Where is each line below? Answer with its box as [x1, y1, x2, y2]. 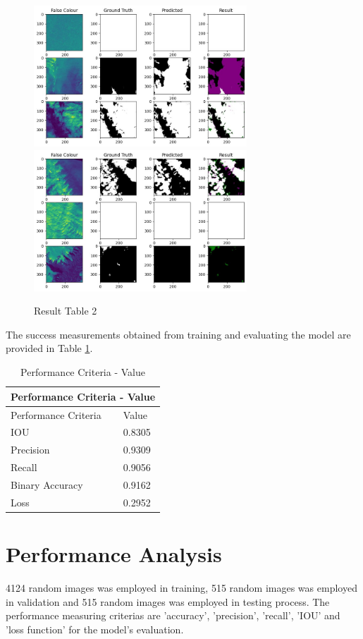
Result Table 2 [34, 303, 97, 318]
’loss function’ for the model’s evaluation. [6, 621, 184, 636]
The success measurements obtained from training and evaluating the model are [6, 327, 351, 341]
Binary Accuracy [11, 477, 83, 492]
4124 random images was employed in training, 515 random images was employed [6, 580, 357, 595]
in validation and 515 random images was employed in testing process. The [6, 594, 330, 609]
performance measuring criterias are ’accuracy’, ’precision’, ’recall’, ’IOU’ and [6, 608, 340, 623]
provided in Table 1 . [6, 341, 93, 355]
